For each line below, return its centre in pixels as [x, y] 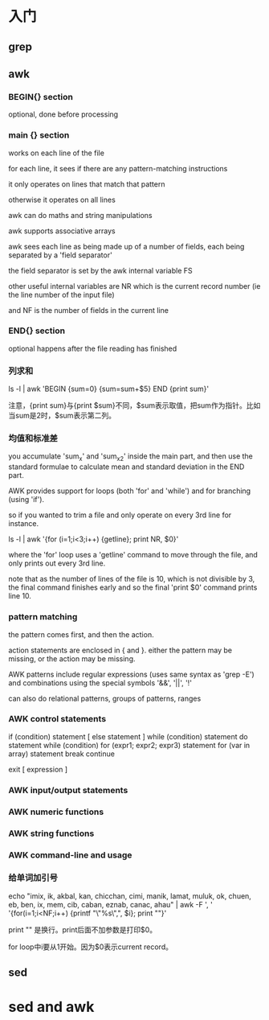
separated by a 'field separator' [60, 255]
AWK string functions [51, 833]
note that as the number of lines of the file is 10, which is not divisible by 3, [132, 579]
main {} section [39, 135]
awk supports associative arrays [62, 231]
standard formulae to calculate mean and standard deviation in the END [126, 467]
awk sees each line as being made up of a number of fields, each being [126, 246]
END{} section [37, 331]
